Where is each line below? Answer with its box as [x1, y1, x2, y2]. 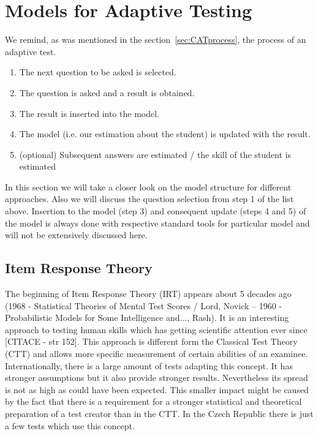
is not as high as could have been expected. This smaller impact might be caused [5, 383, 309, 396]
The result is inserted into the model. [19, 107, 159, 119]
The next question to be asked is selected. [19, 66, 176, 78]
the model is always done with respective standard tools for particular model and [5, 216, 310, 229]
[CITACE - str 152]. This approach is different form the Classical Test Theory [5, 335, 298, 348]
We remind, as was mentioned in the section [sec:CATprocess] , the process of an [5, 33, 306, 46]
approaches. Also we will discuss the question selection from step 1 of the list [5, 192, 294, 205]
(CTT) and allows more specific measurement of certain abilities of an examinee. [5, 347, 308, 360]
